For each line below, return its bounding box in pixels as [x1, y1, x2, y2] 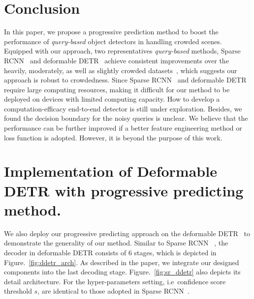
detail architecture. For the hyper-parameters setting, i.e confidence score [4, 276, 226, 286]
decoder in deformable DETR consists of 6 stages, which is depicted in [4, 247, 217, 257]
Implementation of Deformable [4, 161, 217, 181]
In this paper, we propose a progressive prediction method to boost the [4, 27, 219, 37]
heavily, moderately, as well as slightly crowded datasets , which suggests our [4, 65, 237, 75]
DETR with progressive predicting [4, 180, 244, 200]
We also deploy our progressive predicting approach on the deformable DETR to [4, 228, 251, 238]
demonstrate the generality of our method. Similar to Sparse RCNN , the [4, 238, 228, 248]
